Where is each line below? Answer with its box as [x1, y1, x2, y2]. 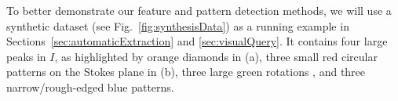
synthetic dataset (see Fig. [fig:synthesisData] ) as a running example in [6, 17, 349, 34]
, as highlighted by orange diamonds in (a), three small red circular [54, 48, 378, 64]
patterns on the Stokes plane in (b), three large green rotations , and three [6, 63, 366, 80]
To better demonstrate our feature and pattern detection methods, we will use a [6, 2, 392, 18]
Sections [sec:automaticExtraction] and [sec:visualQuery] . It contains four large [6, 33, 388, 49]
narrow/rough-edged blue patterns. [6, 78, 174, 95]
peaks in [6, 48, 46, 64]
